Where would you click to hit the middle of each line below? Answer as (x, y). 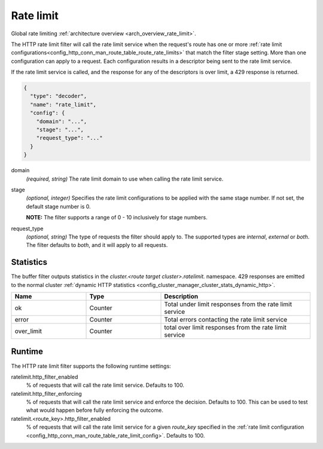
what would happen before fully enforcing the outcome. (95, 410)
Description (181, 297)
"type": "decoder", (59, 96)
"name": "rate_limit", (63, 104)
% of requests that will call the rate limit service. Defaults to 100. (105, 385)
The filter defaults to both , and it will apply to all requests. (97, 245)
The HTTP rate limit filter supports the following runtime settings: (91, 366)
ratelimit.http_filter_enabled (45, 377)
